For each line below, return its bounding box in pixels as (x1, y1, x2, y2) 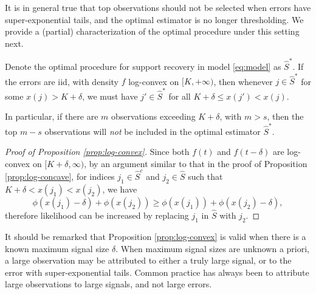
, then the (267, 110, 304, 123)
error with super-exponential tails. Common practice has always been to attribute (5, 265, 309, 278)
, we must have (82, 89, 138, 102)
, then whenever (213, 75, 273, 87)
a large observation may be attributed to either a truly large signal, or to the (5, 254, 292, 267)
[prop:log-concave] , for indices (5, 170, 115, 183)
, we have (102, 182, 137, 195)
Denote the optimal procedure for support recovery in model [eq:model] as (5, 60, 281, 73)
